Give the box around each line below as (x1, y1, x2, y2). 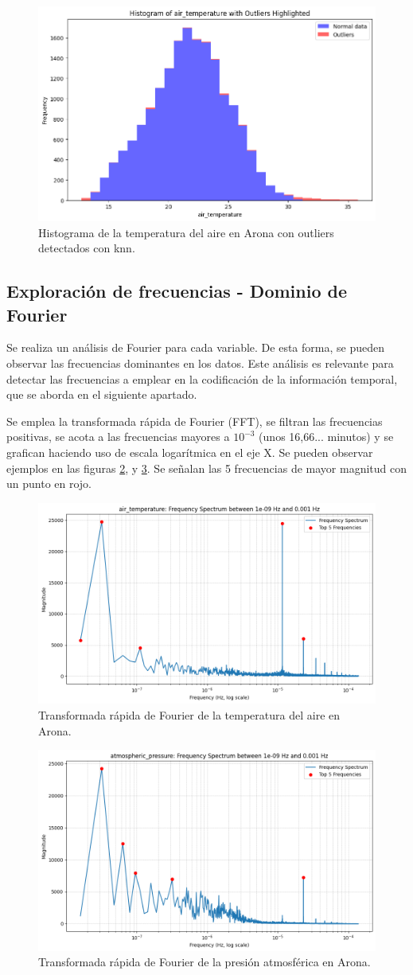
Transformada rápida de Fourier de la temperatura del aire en (38, 706, 341, 723)
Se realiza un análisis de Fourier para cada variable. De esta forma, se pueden (6, 339, 384, 356)
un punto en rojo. (6, 475, 92, 492)
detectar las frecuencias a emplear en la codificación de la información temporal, (6, 370, 398, 387)
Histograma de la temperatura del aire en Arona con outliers (38, 224, 334, 240)
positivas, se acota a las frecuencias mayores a (6, 428, 230, 445)
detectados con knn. (38, 240, 135, 256)
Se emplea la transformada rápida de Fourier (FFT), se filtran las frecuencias (6, 412, 383, 429)
